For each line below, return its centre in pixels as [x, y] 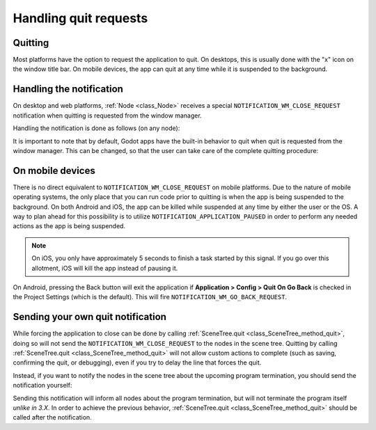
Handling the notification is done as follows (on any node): [96, 128]
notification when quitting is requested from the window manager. [107, 116]
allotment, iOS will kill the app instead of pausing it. [105, 268]
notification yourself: [42, 385]
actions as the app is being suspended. [69, 226]
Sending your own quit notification [90, 317]
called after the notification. [52, 417]
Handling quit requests [80, 18]
